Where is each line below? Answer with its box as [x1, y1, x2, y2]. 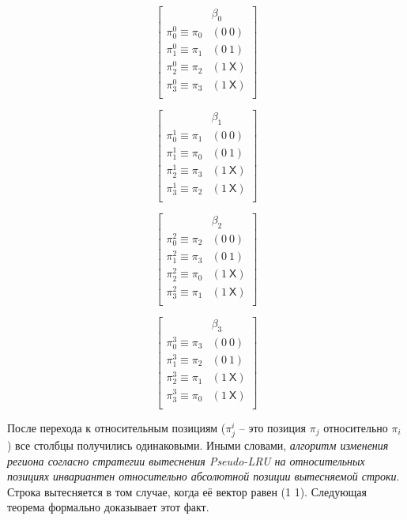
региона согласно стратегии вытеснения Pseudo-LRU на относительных [7, 452, 365, 469]
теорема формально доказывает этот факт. [7, 499, 209, 515]
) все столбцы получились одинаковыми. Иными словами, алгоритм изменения [7, 436, 389, 453]
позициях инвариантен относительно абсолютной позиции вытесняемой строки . [7, 468, 400, 484]
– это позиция [239, 419, 306, 435]
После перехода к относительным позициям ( [7, 419, 226, 435]
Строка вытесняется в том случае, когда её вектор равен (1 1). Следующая [7, 483, 367, 499]
